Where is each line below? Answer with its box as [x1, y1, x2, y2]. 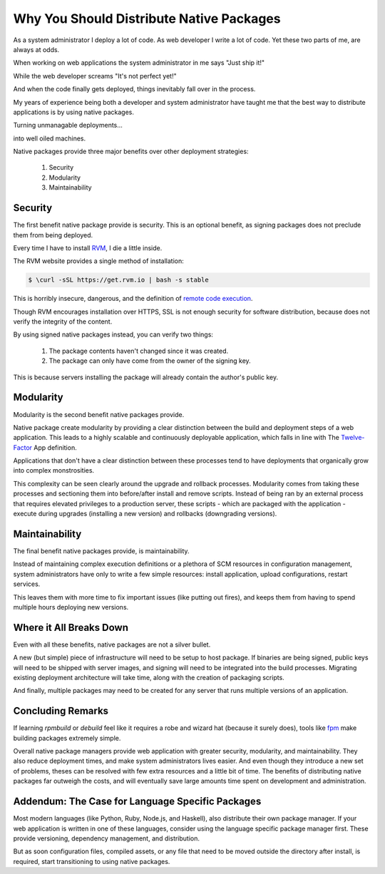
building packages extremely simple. [13, 734, 121, 742]
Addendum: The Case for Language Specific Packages [13, 796, 262, 808]
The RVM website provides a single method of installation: [13, 257, 185, 265]
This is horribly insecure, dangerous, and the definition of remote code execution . [13, 294, 253, 303]
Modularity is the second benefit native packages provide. [13, 410, 185, 418]
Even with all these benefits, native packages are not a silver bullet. [13, 640, 211, 649]
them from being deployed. [13, 230, 93, 239]
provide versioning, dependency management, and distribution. [13, 834, 200, 843]
